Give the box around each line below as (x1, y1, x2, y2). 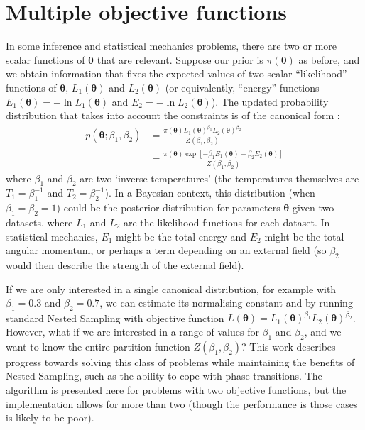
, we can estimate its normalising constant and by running (99, 295, 353, 310)
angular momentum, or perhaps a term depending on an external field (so (6, 243, 327, 258)
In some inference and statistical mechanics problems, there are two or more (6, 38, 337, 53)
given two (292, 200, 334, 215)
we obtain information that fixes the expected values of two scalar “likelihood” (6, 66, 347, 81)
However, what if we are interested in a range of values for (6, 324, 259, 339)
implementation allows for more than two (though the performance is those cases (6, 396, 358, 411)
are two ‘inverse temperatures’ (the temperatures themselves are (80, 170, 359, 185)
